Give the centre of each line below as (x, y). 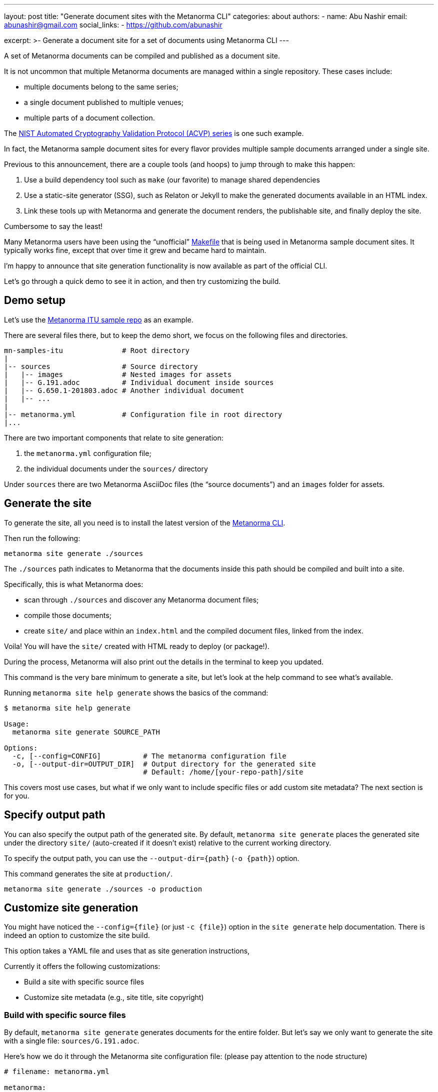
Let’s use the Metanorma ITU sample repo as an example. (99, 319)
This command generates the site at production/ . (88, 873)
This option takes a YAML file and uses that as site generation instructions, (127, 951)
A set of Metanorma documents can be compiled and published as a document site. (142, 56)
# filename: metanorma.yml (57, 1072)
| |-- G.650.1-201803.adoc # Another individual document (124, 390)
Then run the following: (42, 538)
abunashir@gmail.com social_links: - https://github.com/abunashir (113, 25)
